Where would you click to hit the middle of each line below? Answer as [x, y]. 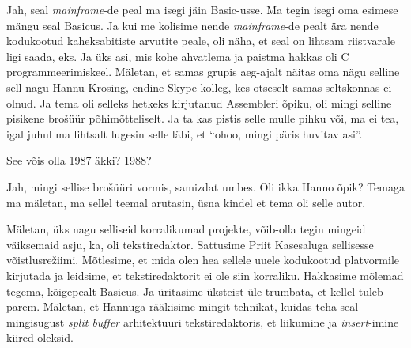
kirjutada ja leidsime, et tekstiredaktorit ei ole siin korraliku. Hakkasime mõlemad [205, 275]
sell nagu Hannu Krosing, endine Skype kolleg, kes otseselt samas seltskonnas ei [199, 87]
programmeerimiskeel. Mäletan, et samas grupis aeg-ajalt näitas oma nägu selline [203, 72]
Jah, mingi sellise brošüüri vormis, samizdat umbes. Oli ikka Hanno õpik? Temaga [205, 186]
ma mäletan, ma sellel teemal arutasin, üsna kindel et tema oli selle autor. [186, 202]
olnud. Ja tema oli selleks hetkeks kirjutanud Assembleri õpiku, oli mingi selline [199, 102]
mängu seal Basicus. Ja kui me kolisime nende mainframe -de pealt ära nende [192, 25]
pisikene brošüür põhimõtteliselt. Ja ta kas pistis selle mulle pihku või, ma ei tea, [203, 118]
